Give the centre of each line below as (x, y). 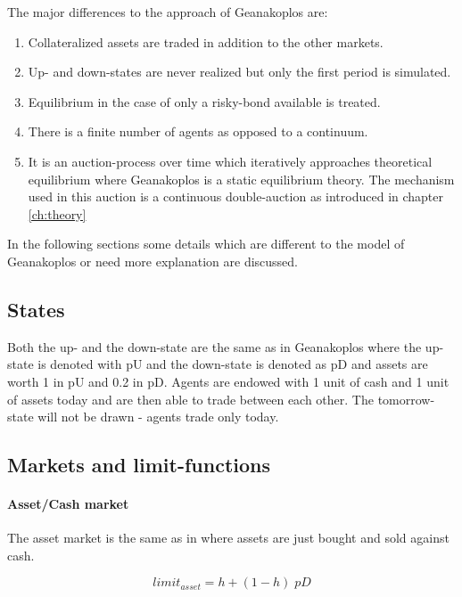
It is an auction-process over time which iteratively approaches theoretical (230, 161)
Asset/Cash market (68, 504)
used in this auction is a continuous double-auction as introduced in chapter (236, 196)
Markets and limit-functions (139, 465)
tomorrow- (406, 399)
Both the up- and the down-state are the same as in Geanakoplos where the (214, 346)
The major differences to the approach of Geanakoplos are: (168, 12)
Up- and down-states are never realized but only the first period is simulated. (239, 72)
